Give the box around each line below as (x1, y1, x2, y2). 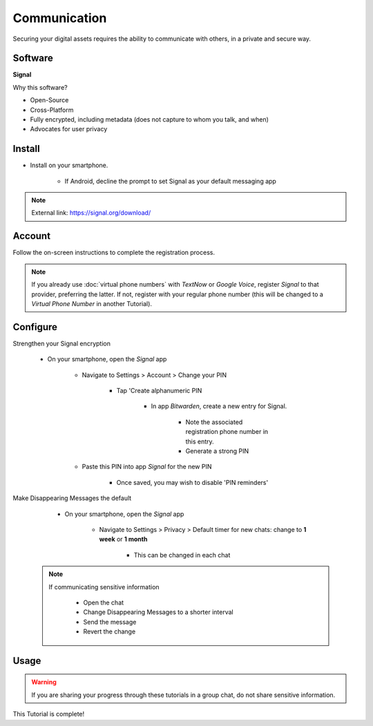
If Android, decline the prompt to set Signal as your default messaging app (64, 177, 276, 185)
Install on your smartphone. (30, 161, 108, 169)
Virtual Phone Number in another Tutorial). (31, 299, 152, 307)
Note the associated (185, 418, 243, 426)
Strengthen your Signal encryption (12, 339, 111, 347)
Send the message (83, 618, 137, 626)
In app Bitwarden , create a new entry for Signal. (151, 402, 287, 410)
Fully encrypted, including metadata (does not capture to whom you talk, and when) (30, 115, 269, 124)
